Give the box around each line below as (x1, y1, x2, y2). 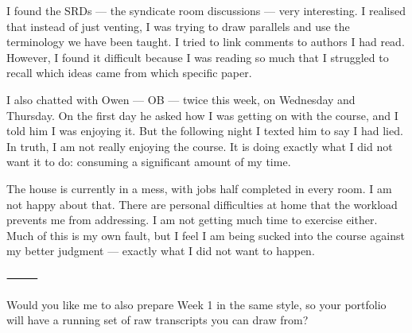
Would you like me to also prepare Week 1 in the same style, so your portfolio (6, 296, 387, 312)
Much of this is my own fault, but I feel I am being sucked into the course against (6, 227, 405, 243)
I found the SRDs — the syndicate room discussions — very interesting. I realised (6, 2, 406, 18)
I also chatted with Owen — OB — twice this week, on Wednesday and (6, 91, 356, 107)
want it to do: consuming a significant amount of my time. (6, 153, 291, 170)
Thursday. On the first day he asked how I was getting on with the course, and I (6, 106, 398, 123)
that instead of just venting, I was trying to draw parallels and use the (6, 17, 350, 34)
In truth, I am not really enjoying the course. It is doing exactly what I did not (6, 137, 393, 154)
